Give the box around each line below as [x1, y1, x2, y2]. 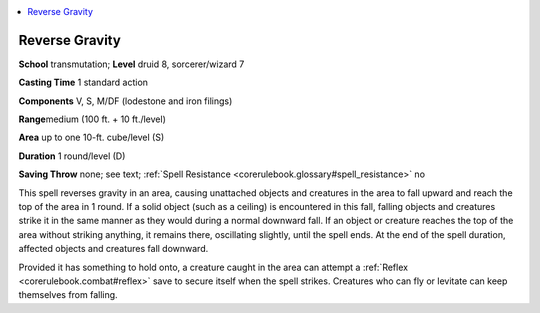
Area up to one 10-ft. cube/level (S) [18, 131, 165, 144]
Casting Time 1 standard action [18, 76, 149, 89]
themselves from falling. [18, 289, 119, 301]
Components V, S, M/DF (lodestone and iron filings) [18, 95, 233, 107]
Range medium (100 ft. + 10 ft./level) [18, 113, 167, 125]
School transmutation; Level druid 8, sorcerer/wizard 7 [18, 58, 245, 70]
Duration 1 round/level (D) [18, 150, 126, 162]
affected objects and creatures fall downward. [18, 243, 209, 255]
